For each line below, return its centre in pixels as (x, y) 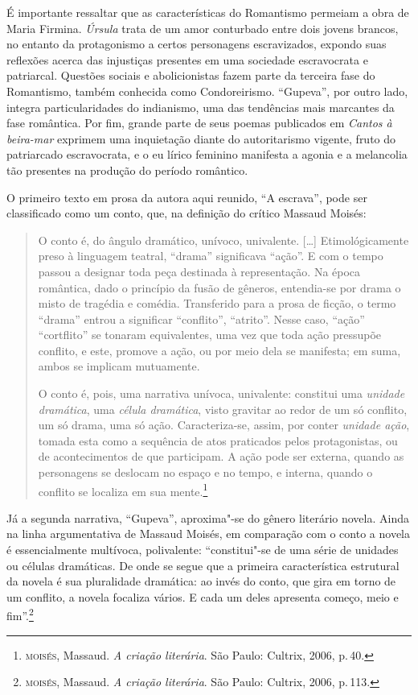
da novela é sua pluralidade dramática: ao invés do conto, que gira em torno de (201, 581)
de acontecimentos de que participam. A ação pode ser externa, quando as (221, 456)
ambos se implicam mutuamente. (119, 366)
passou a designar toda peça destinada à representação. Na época (199, 271)
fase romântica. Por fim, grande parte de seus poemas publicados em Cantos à (199, 123)
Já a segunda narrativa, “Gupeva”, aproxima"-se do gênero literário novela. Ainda (208, 517)
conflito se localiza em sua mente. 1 (123, 490)
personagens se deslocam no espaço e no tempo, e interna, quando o (205, 472)
